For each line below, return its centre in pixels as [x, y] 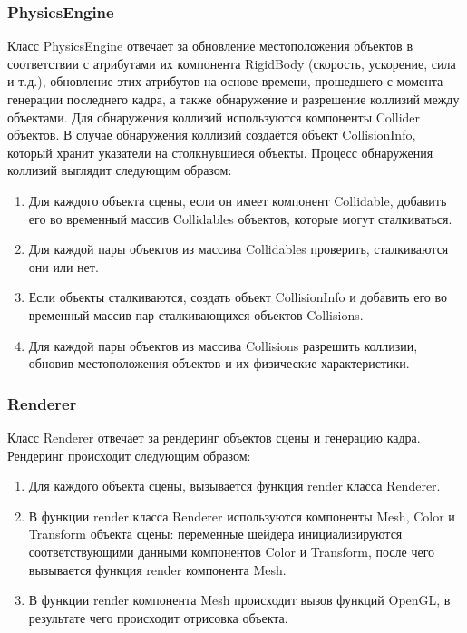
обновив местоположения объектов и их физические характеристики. [219, 363]
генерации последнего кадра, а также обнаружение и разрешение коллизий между [233, 99]
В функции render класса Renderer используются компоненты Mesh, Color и [242, 516]
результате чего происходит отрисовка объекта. [158, 617]
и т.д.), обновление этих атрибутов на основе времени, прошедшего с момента [225, 81]
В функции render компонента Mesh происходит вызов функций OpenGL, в [239, 600]
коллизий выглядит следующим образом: [120, 170]
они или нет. [63, 266]
